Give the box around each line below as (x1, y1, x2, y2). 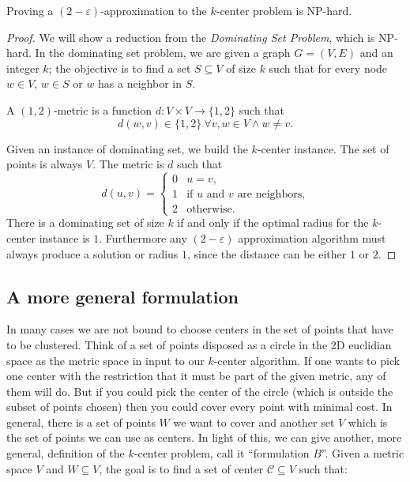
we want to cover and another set (173, 413, 335, 430)
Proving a (6, 2, 54, 18)
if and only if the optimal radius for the (177, 214, 369, 231)
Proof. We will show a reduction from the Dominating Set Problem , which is (6, 28, 375, 45)
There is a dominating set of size (6, 214, 164, 231)
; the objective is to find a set (48, 59, 191, 76)
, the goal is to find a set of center (99, 460, 264, 476)
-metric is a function (53, 101, 152, 118)
